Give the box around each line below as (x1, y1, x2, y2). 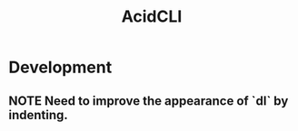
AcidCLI (121, 6, 183, 27)
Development (8, 57, 113, 78)
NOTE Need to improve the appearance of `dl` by (8, 93, 289, 108)
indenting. (8, 107, 69, 123)
